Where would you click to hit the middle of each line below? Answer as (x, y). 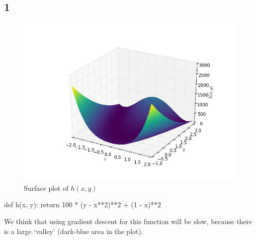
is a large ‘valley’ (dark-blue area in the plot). (74, 231)
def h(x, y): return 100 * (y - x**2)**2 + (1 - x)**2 (83, 204)
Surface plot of (46, 188)
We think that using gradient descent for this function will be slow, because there (128, 221)
